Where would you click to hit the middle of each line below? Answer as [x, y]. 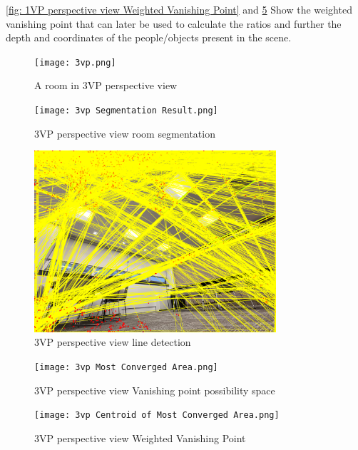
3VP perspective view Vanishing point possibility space [155, 390]
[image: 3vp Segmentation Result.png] [126, 111]
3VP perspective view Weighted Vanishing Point [140, 438]
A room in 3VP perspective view [106, 85]
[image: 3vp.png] [75, 62]
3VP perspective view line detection [113, 342]
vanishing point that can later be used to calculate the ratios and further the [174, 23]
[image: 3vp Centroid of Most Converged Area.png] [157, 415]
